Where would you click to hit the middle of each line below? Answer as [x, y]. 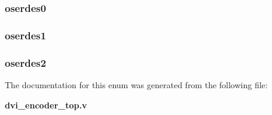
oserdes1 [26, 35]
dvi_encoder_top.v [46, 105]
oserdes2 [26, 62]
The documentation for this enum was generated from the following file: [136, 84]
